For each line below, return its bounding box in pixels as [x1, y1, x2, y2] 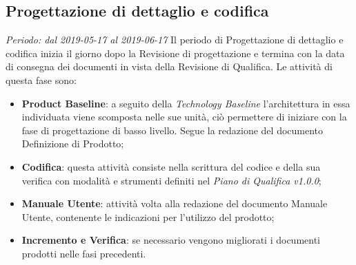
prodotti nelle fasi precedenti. [21, 246, 146, 260]
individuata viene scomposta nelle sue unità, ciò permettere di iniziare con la [21, 109, 347, 124]
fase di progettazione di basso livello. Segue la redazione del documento [21, 123, 324, 137]
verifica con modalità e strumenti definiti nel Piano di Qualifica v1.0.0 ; [21, 173, 322, 187]
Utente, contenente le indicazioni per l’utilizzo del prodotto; [21, 209, 275, 224]
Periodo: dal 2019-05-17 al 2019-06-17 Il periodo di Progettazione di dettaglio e [6, 32, 344, 47]
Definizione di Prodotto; [21, 136, 124, 151]
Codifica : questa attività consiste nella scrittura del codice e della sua [21, 159, 321, 173]
